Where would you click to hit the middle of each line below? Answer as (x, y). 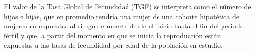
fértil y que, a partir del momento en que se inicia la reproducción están (112, 35)
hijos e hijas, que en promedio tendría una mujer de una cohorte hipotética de (122, 16)
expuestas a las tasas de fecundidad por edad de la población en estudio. (113, 45)
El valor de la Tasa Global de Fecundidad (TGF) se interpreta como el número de (127, 6)
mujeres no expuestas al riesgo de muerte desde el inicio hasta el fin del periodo (124, 26)
